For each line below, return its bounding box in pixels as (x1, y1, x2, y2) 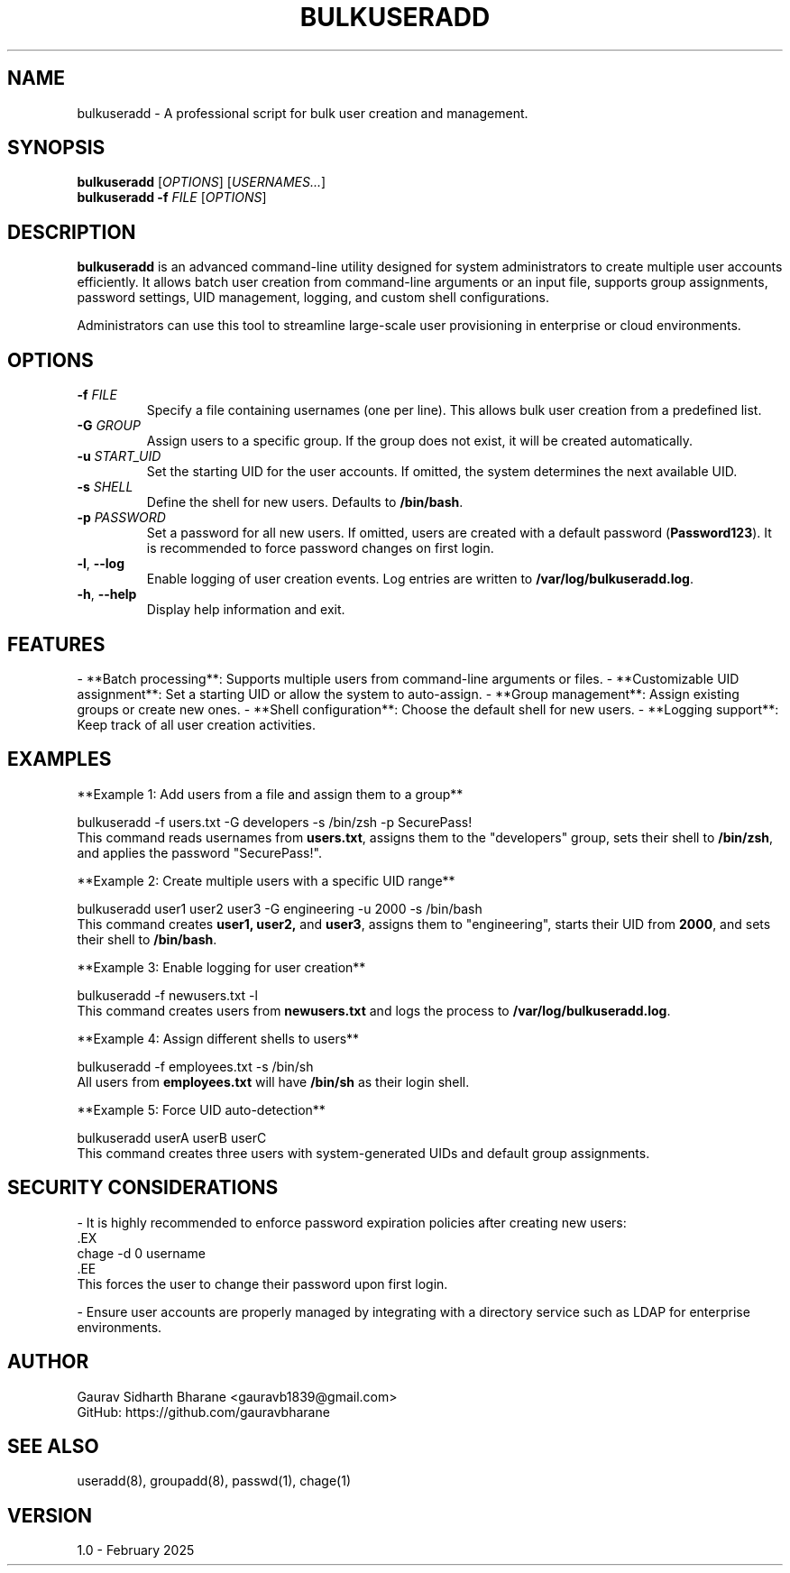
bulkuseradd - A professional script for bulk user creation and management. (77, 105, 528, 121)
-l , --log (77, 556, 125, 572)
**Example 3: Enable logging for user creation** (77, 959, 366, 975)
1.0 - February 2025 (77, 1542, 195, 1559)
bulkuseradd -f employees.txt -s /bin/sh (77, 1058, 314, 1074)
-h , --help (77, 586, 137, 603)
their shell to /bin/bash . (77, 931, 217, 947)
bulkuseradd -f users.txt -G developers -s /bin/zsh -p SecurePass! (77, 814, 473, 830)
